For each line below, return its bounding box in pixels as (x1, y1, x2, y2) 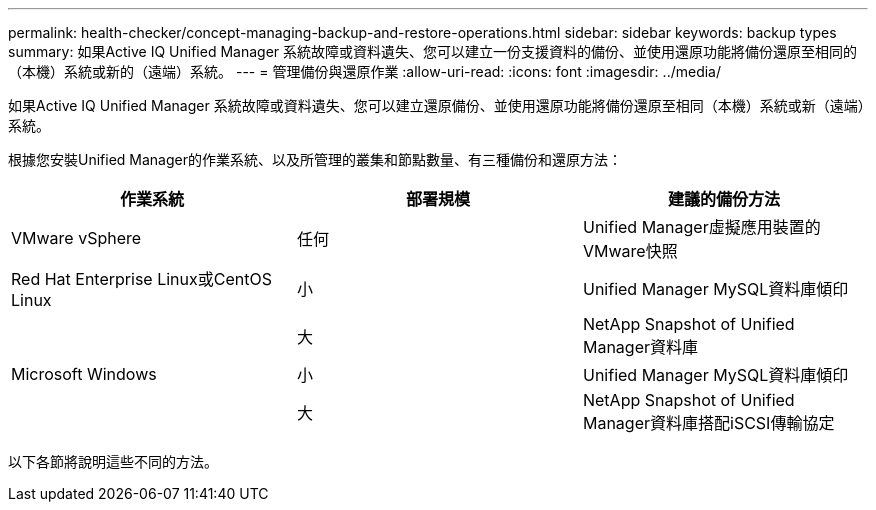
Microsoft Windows (11, 364, 157, 384)
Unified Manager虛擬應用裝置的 (582, 217, 821, 237)
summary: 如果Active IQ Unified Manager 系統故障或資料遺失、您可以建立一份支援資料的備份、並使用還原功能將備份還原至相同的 (8, 43, 858, 60)
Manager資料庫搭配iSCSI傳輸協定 (582, 413, 835, 433)
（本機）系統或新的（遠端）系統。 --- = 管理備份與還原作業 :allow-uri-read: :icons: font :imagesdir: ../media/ (8, 63, 722, 80)
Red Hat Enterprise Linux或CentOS (11, 269, 272, 289)
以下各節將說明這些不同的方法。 (8, 453, 218, 470)
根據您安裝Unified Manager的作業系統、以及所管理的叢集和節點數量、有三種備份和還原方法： (8, 151, 622, 168)
